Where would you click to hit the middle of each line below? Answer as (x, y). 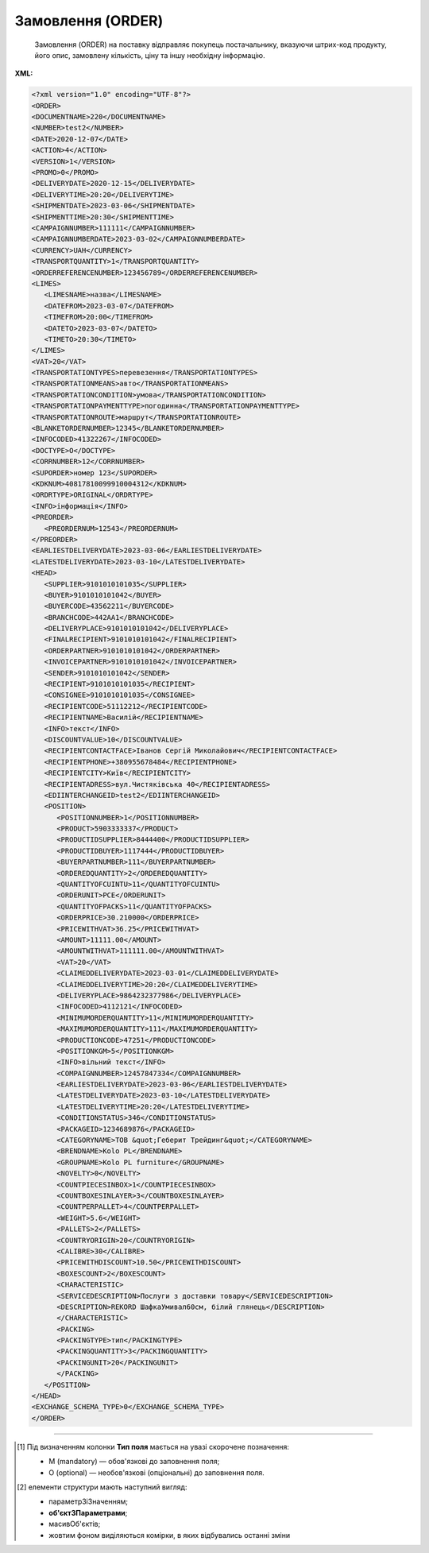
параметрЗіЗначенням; (89, 1501)
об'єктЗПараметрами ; (88, 1512)
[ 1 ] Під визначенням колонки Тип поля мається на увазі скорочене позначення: (153, 1446)
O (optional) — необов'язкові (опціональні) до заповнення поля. (157, 1472)
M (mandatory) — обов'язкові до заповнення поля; (134, 1462)
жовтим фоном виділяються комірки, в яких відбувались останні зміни (170, 1535)
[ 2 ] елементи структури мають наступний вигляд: (102, 1487)
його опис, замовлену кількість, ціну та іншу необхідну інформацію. (150, 55)
